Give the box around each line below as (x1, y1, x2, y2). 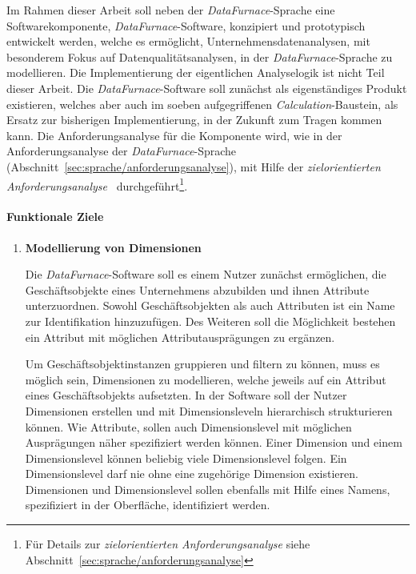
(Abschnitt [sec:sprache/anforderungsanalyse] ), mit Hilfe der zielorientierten (6, 158, 381, 175)
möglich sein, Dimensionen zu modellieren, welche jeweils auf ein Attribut (25, 371, 386, 387)
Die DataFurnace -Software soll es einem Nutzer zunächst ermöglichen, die (25, 266, 386, 283)
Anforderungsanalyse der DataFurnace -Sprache (6, 142, 237, 159)
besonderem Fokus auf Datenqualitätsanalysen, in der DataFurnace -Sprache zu (6, 48, 393, 65)
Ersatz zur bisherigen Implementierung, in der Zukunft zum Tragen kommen (6, 111, 382, 128)
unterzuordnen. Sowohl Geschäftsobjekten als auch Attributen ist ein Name (25, 297, 395, 314)
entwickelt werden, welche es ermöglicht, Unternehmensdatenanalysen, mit (6, 33, 370, 50)
